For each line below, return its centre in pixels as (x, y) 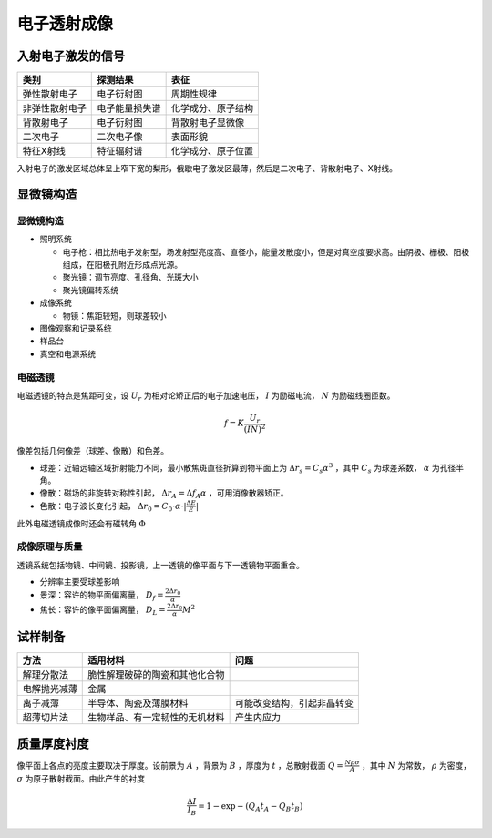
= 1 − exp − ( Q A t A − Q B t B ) (250, 807)
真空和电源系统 (67, 353)
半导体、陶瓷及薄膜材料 (138, 703)
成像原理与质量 (50, 547)
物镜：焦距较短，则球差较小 (114, 315)
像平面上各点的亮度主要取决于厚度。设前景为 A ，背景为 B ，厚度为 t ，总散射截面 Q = (180, 765)
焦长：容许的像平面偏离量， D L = (102, 610)
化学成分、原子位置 (212, 151)
